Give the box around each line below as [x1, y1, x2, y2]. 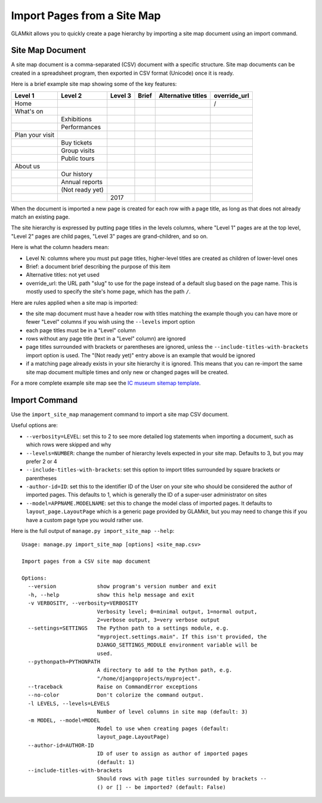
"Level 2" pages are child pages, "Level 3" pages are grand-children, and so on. [11, 232, 208, 240]
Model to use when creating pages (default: [97, 725, 230, 732]
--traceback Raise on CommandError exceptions [27, 684, 198, 690]
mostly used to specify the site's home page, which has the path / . [26, 288, 191, 295]
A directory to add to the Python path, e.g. [97, 667, 233, 673]
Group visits [60, 146, 95, 155]
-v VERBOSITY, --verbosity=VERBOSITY [27, 600, 138, 606]
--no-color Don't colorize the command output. [27, 692, 204, 698]
